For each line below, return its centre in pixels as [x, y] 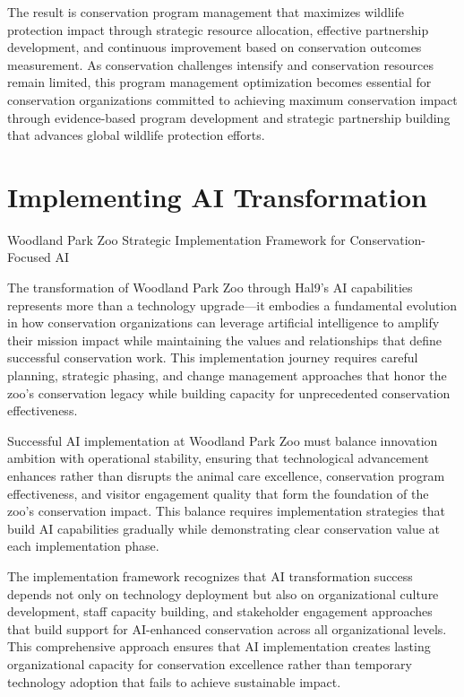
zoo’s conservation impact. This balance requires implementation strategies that [227, 511]
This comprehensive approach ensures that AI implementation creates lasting [219, 646]
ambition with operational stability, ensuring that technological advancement [218, 458]
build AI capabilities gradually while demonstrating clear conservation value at [224, 528]
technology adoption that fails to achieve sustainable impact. [174, 681]
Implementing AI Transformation [217, 196]
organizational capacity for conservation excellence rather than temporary [210, 663]
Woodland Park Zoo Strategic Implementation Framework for [176, 239]
